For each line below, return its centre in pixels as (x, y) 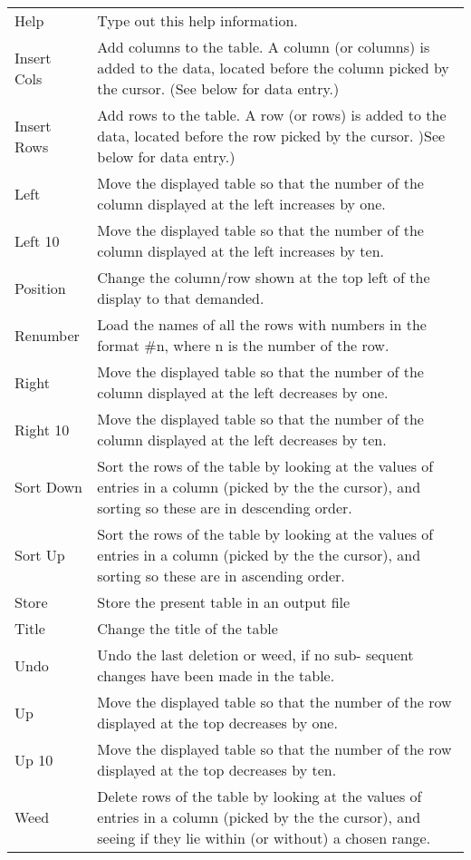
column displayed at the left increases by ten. (241, 251)
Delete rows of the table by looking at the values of (260, 796)
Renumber (47, 335)
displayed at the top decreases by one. (217, 723)
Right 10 (42, 429)
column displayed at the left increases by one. (241, 204)
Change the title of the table (187, 628)
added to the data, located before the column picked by (273, 68)
